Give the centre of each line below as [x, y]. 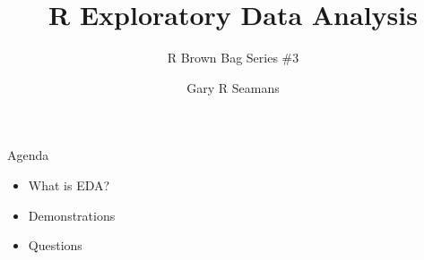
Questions [55, 245]
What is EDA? [69, 185]
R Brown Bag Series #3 [233, 58]
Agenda [28, 155]
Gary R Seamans [233, 87]
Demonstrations [72, 215]
